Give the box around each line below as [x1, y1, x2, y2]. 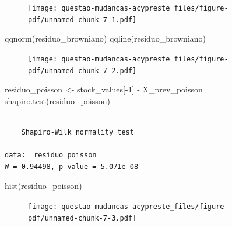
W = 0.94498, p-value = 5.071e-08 [5, 162, 139, 171]
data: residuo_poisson [5, 151, 97, 160]
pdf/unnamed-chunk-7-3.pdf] [28, 214, 137, 222]
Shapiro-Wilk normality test [21, 128, 134, 136]
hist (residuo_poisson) [5, 180, 82, 192]
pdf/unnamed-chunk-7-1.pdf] [28, 15, 137, 24]
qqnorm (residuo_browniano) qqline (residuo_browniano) [5, 32, 206, 44]
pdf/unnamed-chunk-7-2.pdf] [28, 66, 137, 75]
